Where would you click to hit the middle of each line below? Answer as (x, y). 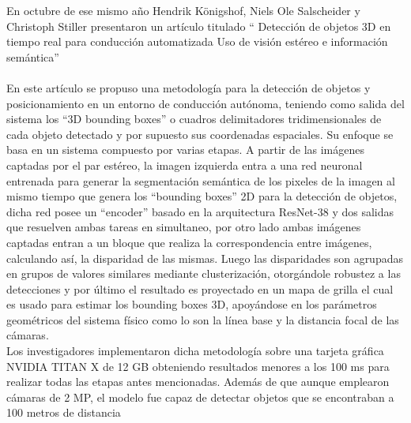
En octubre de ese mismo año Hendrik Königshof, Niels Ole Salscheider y (183, 10)
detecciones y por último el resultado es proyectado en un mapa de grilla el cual (200, 288)
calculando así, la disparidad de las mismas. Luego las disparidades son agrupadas (205, 258)
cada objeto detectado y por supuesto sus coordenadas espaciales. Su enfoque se (200, 134)
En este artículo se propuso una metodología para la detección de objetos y (189, 87)
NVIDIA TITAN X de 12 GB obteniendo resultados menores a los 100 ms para (198, 366)
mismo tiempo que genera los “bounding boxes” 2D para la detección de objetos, (202, 196)
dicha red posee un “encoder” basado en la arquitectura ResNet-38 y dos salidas (200, 211)
